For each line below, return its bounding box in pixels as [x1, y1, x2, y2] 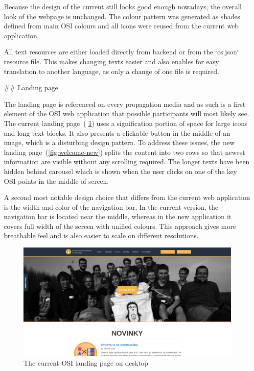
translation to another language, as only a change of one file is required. [4, 66, 219, 76]
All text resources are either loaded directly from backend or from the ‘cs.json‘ [4, 47, 239, 57]
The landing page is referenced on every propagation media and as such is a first [4, 99, 246, 109]
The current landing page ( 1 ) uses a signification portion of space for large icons [4, 118, 248, 128]
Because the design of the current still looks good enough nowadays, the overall [4, 1, 242, 11]
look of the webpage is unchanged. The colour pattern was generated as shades [4, 11, 240, 21]
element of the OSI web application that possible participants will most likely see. [4, 108, 249, 119]
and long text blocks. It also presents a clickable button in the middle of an [4, 127, 230, 138]
